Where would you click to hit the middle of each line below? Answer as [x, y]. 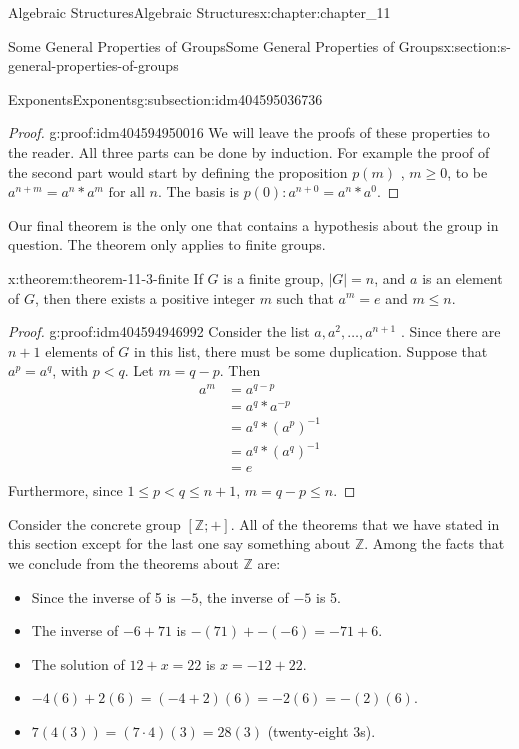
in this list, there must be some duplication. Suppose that [311, 350]
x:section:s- [477, 45]
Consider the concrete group [94, 523]
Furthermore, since [65, 490]
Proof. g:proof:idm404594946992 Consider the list [159, 331]
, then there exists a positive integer [144, 297]
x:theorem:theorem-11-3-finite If [105, 277]
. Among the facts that [434, 543]
